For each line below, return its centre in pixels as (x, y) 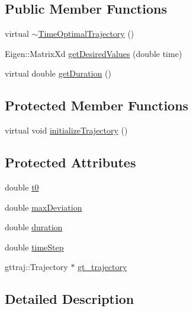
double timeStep (34, 247)
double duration (34, 227)
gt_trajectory (102, 267)
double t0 (22, 187)
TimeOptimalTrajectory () (86, 34)
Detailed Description (70, 299)
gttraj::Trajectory (36, 267)
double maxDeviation (44, 207)
